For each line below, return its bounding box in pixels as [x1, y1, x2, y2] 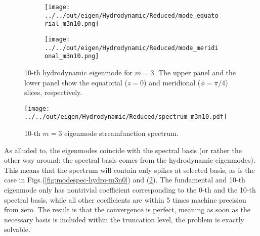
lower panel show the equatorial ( [24, 77, 127, 87]
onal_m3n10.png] [45, 53, 99, 60]
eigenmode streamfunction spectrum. [64, 128, 179, 138]
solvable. [4, 224, 30, 234]
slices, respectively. [24, 87, 82, 98]
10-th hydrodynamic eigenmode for [24, 67, 133, 77]
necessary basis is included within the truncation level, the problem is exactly [4, 214, 244, 224]
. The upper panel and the [154, 67, 236, 77]
